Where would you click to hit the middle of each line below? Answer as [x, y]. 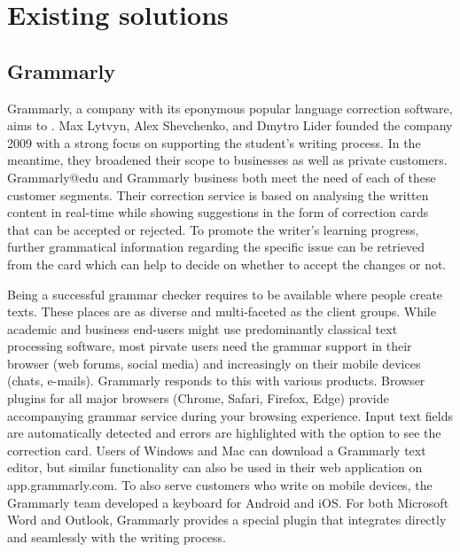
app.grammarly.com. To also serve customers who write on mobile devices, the [220, 485]
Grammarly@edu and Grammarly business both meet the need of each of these [222, 177]
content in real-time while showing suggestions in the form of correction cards [218, 212]
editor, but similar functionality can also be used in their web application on [215, 467]
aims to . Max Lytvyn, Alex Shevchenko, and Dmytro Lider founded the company [230, 125]
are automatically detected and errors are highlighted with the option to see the [224, 433]
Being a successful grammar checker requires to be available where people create [225, 294]
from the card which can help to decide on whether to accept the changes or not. [227, 264]
